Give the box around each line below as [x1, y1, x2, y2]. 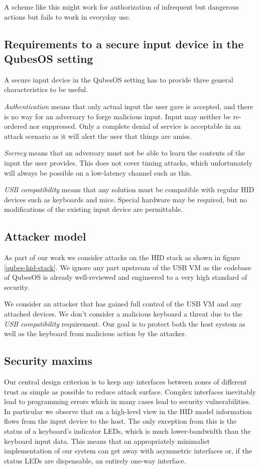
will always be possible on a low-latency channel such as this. [4, 167, 192, 178]
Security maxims [4, 353, 92, 368]
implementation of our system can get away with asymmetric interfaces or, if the [4, 445, 252, 456]
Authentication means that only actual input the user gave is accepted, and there [4, 101, 253, 111]
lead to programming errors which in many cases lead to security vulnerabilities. [4, 396, 251, 407]
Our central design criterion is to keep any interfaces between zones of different [4, 376, 247, 387]
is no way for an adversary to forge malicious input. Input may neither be [4, 111, 231, 121]
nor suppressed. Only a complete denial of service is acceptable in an [29, 121, 241, 131]
